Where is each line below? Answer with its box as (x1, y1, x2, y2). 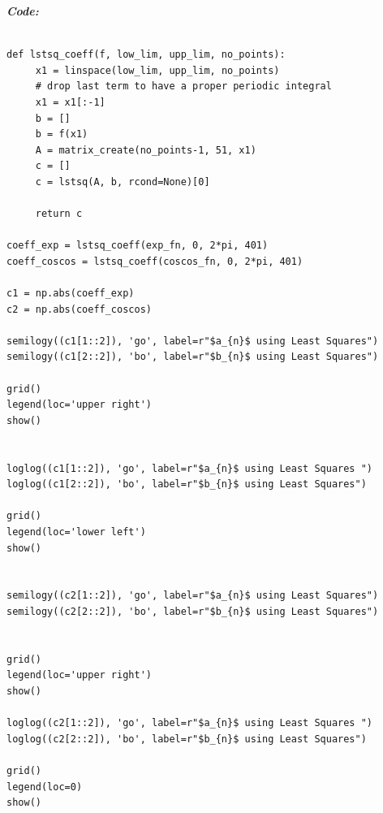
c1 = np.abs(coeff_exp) (6, 288, 135, 300)
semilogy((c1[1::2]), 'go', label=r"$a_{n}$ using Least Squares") (6, 335, 379, 347)
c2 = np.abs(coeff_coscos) (6, 303, 152, 315)
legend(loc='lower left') (6, 526, 146, 538)
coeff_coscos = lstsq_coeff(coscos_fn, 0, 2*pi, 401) (6, 255, 303, 267)
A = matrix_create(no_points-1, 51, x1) (35, 144, 256, 156)
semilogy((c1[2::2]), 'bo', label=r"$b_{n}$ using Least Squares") (6, 351, 379, 363)
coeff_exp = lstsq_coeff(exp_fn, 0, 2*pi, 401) (6, 240, 269, 252)
